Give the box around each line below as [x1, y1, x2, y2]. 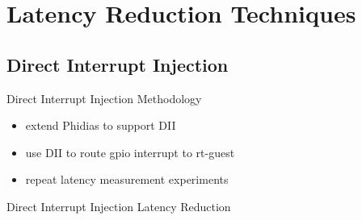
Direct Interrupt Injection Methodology [6, 89, 202, 106]
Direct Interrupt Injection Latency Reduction [6, 197, 231, 214]
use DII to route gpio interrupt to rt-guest [25, 143, 235, 160]
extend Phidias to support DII [25, 117, 176, 134]
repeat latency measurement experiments [25, 171, 229, 188]
